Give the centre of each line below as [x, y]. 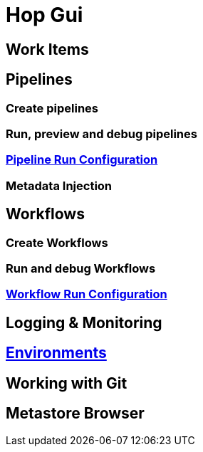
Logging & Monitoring [84, 322]
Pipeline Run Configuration [82, 160]
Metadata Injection [59, 185]
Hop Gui [45, 15]
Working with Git [67, 383]
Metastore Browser [75, 413]
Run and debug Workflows [81, 268]
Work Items [47, 49]
